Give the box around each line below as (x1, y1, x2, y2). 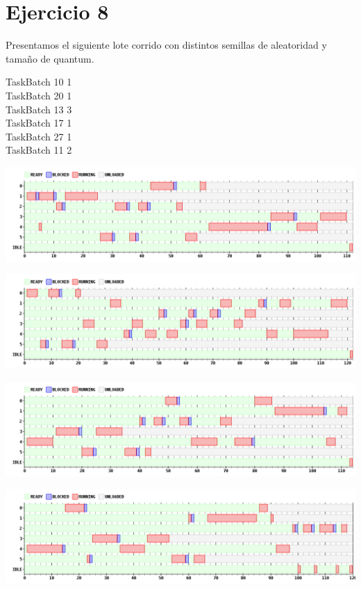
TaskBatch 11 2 (6, 143, 72, 157)
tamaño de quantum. (6, 51, 94, 65)
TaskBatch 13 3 (6, 102, 72, 116)
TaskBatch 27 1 (6, 129, 72, 143)
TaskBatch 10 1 (6, 74, 72, 89)
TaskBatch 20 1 (6, 88, 72, 102)
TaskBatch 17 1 (6, 115, 72, 130)
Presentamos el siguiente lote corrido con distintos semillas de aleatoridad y (6, 38, 327, 52)
